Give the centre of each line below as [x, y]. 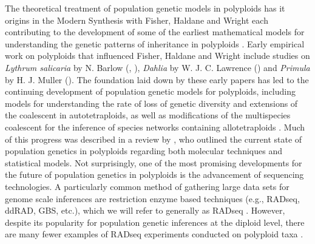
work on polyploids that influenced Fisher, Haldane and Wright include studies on [157, 56]
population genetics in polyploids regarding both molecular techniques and [144, 151]
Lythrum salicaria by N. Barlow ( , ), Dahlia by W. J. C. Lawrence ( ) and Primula [157, 67]
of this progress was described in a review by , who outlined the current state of [154, 139]
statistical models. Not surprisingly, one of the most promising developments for [154, 162]
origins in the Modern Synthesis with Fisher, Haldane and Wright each [137, 20]
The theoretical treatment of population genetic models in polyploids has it [145, 8]
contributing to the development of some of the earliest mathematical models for [155, 32]
